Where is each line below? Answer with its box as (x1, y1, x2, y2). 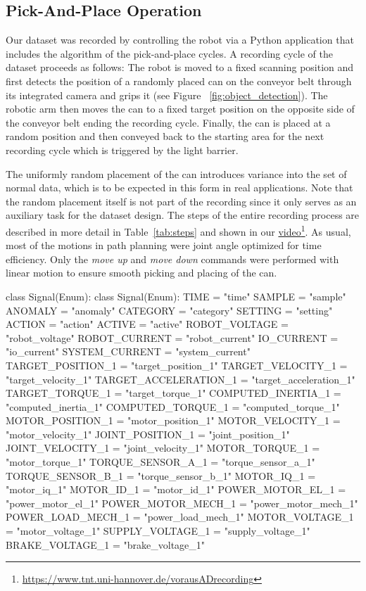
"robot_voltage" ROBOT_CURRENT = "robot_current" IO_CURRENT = (6, 330, 339, 345)
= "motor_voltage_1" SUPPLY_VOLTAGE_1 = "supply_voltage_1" (6, 523, 310, 538)
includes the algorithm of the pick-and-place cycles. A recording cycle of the (6, 46, 333, 61)
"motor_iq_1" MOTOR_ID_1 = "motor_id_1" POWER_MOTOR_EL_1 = (6, 482, 346, 497)
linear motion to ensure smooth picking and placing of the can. (6, 265, 277, 280)
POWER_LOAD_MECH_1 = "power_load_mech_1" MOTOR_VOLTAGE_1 (6, 509, 354, 524)
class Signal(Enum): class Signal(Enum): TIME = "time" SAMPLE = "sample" (6, 288, 346, 303)
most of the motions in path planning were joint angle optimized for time (6, 238, 322, 253)
